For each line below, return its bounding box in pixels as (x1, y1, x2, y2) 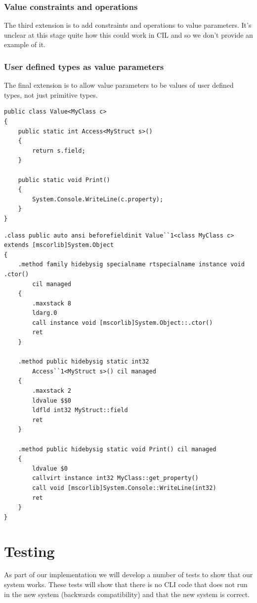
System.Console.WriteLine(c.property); (32, 195, 164, 203)
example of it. (4, 39, 45, 50)
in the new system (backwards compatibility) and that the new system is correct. (4, 589, 250, 599)
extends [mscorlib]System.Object (4, 241, 114, 249)
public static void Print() (18, 176, 110, 183)
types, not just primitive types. (4, 89, 98, 100)
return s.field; (32, 147, 86, 154)
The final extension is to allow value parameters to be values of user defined (4, 80, 234, 90)
